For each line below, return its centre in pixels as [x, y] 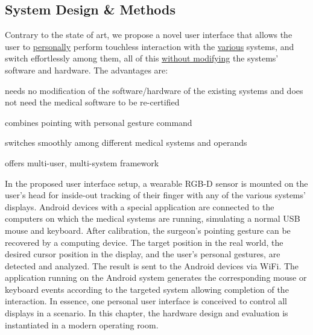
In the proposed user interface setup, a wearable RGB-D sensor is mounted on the [156, 183]
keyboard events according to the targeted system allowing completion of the [147, 289]
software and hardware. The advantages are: [87, 70]
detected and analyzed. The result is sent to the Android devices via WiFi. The [152, 265]
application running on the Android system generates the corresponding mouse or [156, 277]
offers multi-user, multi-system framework [82, 162]
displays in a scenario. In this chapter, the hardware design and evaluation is [147, 313]
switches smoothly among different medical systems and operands [126, 142]
